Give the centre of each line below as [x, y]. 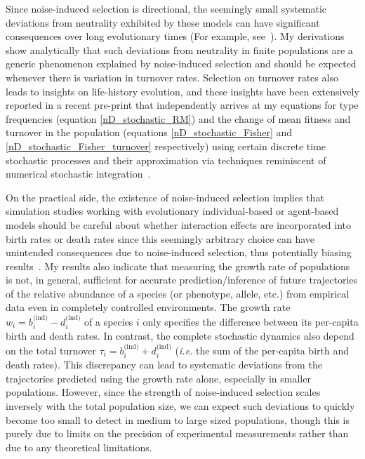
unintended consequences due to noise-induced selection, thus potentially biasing [179, 252]
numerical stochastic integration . [78, 174]
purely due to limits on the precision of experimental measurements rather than [177, 433]
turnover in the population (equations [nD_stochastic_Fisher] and [149, 132]
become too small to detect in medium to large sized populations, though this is [178, 419]
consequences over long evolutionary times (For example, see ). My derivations [175, 36]
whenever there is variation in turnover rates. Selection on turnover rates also [172, 77]
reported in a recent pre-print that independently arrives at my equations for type [182, 105]
